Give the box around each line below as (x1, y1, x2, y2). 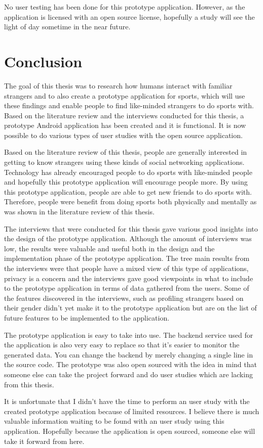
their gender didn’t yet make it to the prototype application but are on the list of (4, 302, 257, 313)
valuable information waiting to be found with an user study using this (4, 416, 224, 426)
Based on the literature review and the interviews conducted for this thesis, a (4, 110, 244, 120)
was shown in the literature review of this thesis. (4, 206, 155, 217)
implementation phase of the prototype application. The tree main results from (4, 253, 250, 263)
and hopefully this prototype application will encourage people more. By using (4, 176, 248, 187)
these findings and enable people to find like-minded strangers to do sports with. (4, 100, 254, 111)
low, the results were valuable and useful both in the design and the (4, 243, 215, 253)
